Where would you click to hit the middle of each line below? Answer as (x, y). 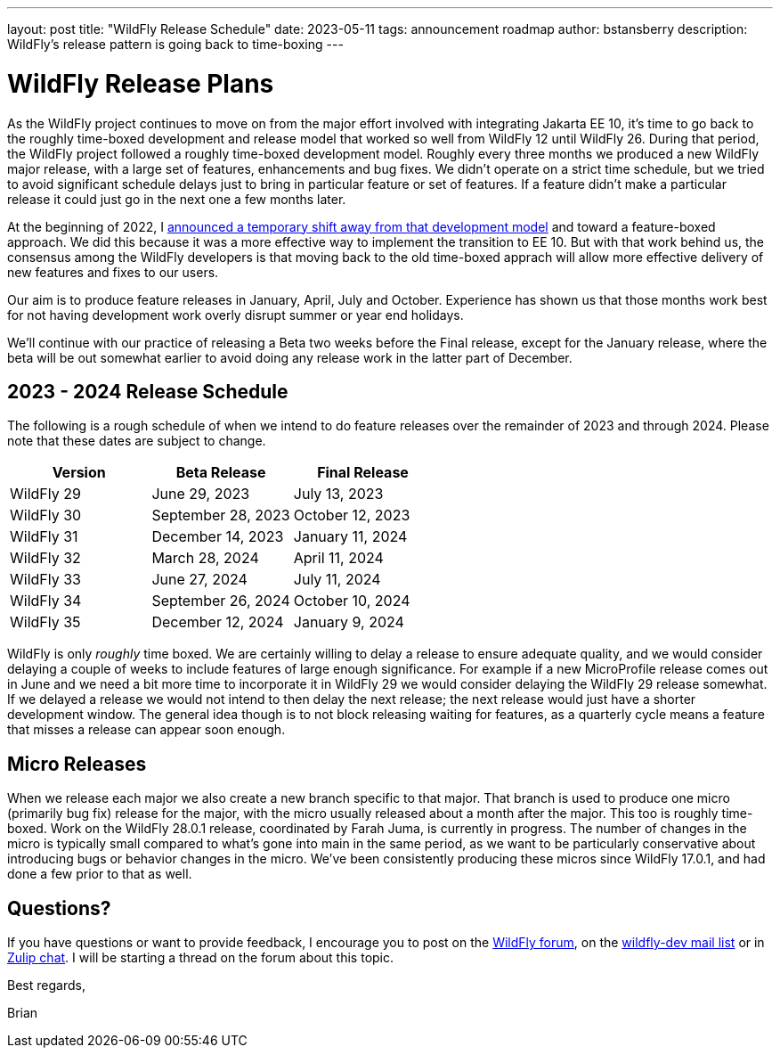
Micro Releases (77, 764)
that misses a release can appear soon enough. (146, 730)
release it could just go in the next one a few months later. (177, 199)
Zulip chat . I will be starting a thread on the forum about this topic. (201, 958)
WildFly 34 (46, 601)
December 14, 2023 (218, 537)
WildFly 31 (44, 537)
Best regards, (46, 985)
